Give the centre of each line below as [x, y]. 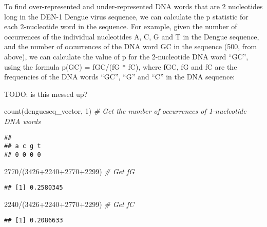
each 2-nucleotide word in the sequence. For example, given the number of [121, 26]
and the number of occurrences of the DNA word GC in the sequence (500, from [131, 46]
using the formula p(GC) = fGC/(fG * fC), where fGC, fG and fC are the [121, 66]
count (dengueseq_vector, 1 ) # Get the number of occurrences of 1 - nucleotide [125, 111]
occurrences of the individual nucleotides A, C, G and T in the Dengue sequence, [132, 36]
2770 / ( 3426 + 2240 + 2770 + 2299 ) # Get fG [69, 171]
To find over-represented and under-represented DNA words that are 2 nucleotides [133, 6]
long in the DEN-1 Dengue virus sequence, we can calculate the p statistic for [126, 16]
